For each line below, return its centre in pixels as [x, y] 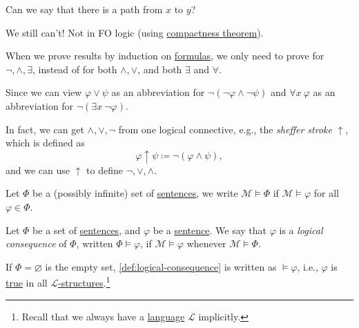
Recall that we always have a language [103, 316]
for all [327, 193]
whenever [206, 243]
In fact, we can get [45, 129]
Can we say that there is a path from [84, 9]
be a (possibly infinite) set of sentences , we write [135, 193]
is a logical [301, 230]
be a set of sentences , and [87, 230]
